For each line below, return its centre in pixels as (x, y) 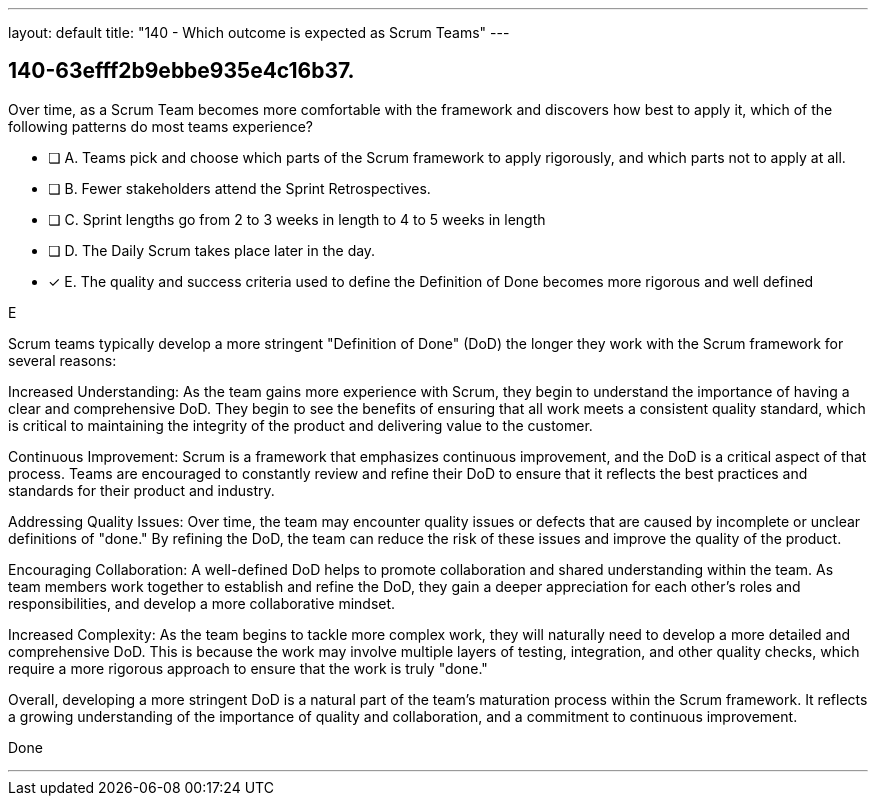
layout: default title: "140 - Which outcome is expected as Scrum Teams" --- (259, 32)
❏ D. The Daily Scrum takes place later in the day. (212, 250)
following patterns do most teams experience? (161, 126)
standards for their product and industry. (141, 490)
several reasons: (62, 360)
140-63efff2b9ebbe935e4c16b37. (181, 71)
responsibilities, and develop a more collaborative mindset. (202, 603)
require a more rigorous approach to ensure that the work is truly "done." (248, 668)
